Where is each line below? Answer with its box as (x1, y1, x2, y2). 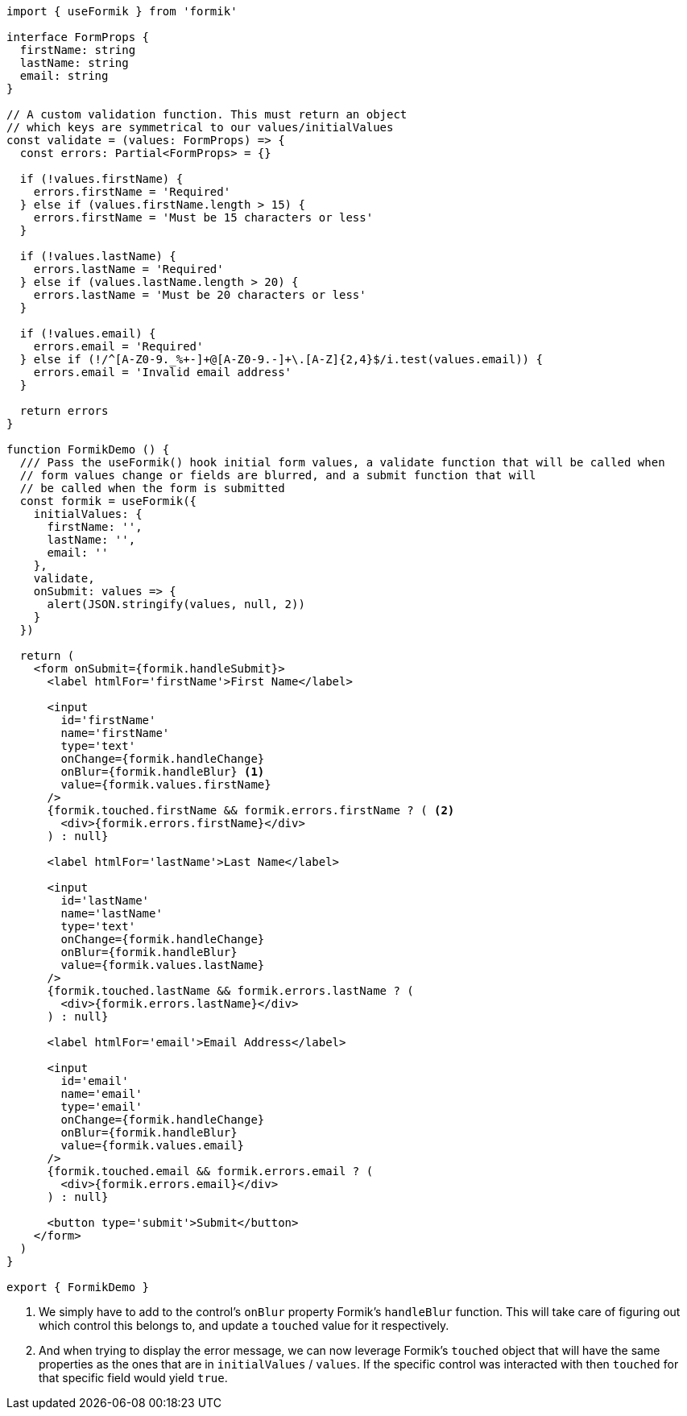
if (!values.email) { (19, 327, 156, 340)
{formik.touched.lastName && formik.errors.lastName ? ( (47, 984, 414, 997)
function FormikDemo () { (6, 443, 170, 456)
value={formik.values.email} (60, 1139, 245, 1152)
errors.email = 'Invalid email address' (33, 366, 292, 379)
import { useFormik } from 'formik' (6, 5, 238, 18)
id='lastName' (60, 894, 150, 907)
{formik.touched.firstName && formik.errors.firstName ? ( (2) (47, 804, 455, 817)
